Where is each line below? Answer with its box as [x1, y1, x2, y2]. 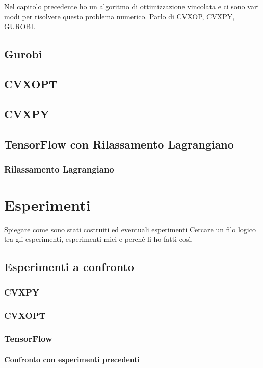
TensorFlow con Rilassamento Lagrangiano [4, 136, 234, 152]
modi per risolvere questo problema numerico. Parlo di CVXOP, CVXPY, [4, 11, 235, 21]
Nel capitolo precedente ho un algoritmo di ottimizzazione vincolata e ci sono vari [4, 1, 259, 11]
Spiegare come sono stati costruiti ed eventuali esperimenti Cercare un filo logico [4, 224, 256, 234]
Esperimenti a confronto [4, 259, 134, 275]
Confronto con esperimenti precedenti [4, 354, 140, 364]
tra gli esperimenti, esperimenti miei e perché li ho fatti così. [4, 234, 193, 244]
